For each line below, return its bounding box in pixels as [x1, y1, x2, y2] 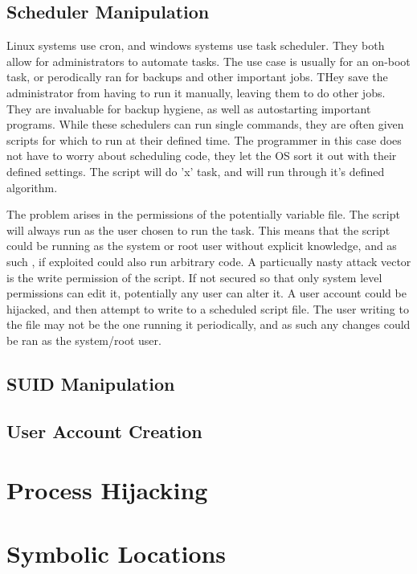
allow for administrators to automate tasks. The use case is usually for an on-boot [6, 52, 411, 69]
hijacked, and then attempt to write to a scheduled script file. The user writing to [6, 300, 409, 317]
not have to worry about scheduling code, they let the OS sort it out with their [6, 147, 397, 164]
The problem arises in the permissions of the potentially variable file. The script [6, 206, 400, 223]
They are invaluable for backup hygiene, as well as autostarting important [6, 100, 371, 117]
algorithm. [6, 178, 58, 195]
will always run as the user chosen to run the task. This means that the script [6, 221, 390, 238]
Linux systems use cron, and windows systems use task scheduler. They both [6, 37, 385, 54]
